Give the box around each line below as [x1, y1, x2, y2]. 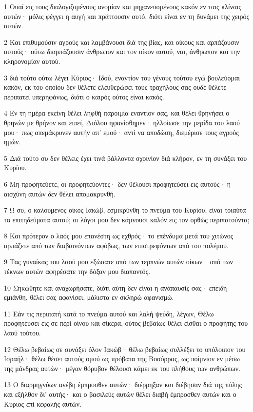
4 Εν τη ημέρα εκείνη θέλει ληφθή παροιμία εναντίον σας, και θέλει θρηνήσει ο [4, 108, 230, 118]
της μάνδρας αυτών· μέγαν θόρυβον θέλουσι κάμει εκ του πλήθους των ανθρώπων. [4, 363, 241, 373]
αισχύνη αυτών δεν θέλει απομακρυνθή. [4, 188, 116, 198]
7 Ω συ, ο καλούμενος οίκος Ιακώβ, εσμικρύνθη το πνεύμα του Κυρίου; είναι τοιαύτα [4, 205, 246, 215]
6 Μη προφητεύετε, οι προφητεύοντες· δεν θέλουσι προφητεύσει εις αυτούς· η [4, 178, 231, 189]
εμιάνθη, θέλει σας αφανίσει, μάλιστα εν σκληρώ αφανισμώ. [4, 292, 174, 302]
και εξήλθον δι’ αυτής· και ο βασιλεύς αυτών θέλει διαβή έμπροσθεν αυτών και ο [4, 389, 236, 399]
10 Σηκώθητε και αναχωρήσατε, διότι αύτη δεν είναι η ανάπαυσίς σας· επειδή [4, 282, 227, 293]
